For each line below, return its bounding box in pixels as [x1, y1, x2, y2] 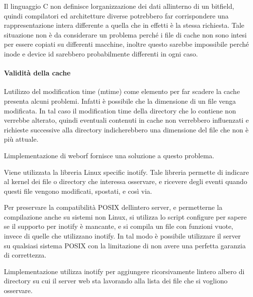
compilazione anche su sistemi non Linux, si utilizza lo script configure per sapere [4, 211, 247, 222]
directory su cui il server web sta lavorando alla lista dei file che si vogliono [4, 276, 228, 286]
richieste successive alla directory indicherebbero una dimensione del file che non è [4, 124, 249, 134]
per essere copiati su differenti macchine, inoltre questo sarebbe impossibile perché [4, 39, 249, 49]
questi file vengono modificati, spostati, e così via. [4, 186, 152, 196]
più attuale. [4, 134, 38, 144]
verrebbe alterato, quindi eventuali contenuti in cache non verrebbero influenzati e [4, 115, 249, 125]
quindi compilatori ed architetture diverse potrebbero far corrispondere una [4, 10, 229, 20]
